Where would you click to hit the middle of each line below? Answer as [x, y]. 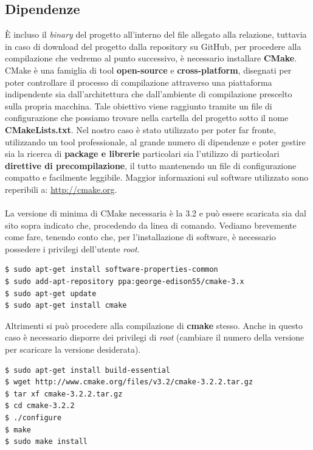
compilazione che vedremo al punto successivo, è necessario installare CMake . [151, 58]
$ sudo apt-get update [51, 293]
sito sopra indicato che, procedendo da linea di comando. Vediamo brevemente [151, 225]
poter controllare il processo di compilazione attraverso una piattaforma [139, 82]
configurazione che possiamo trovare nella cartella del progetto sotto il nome [147, 118]
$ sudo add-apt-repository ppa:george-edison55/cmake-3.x [125, 282]
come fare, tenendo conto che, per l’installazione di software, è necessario [140, 237]
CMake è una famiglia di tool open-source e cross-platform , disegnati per [148, 70]
